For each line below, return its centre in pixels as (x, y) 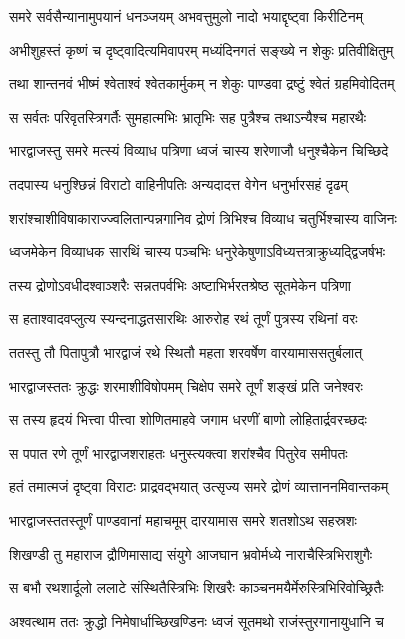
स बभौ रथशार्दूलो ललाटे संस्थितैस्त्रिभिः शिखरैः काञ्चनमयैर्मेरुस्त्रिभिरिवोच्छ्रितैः (196, 587)
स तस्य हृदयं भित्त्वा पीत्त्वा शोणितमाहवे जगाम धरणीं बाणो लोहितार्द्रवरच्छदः (188, 419)
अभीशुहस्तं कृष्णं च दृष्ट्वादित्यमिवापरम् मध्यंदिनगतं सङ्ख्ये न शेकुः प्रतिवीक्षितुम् (201, 49)
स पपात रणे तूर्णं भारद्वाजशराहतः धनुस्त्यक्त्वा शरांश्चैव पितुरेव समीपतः (178, 452)
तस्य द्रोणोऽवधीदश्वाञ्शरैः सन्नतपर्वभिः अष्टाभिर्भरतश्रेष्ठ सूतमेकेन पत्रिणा (180, 284)
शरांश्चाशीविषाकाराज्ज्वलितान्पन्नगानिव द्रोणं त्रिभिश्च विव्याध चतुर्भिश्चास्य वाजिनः (203, 217)
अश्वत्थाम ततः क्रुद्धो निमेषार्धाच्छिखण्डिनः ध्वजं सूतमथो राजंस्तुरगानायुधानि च (197, 620)
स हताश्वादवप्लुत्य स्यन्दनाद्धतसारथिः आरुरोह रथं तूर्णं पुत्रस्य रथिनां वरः (183, 318)
